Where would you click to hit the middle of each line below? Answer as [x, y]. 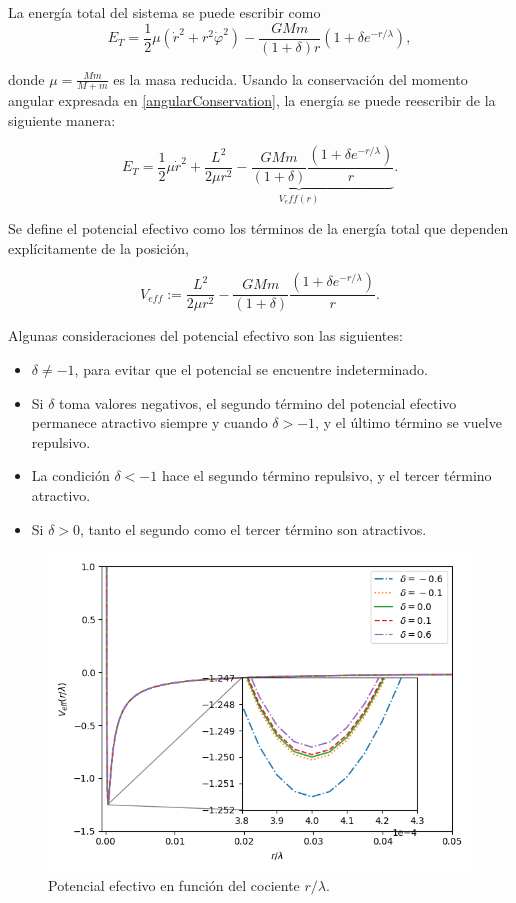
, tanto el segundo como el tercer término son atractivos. [253, 528]
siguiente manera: [62, 120]
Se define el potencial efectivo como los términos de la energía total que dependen [258, 228]
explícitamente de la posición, [98, 247]
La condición [70, 475]
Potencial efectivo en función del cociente [174, 884]
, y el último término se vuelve [408, 422]
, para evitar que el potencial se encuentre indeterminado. [251, 368]
